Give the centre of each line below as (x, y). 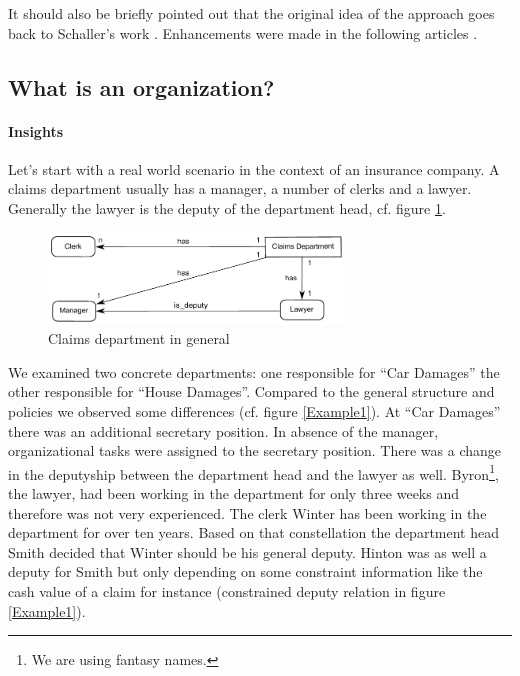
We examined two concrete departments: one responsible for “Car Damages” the (254, 371)
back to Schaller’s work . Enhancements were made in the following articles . (243, 32)
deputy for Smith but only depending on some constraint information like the (245, 571)
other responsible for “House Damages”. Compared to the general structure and (251, 391)
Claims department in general (139, 338)
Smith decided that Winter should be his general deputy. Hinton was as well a (247, 551)
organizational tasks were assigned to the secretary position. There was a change (255, 450)
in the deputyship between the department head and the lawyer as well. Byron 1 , (253, 472)
